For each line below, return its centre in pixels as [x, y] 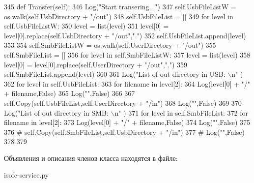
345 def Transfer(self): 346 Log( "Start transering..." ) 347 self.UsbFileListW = [120, 6]
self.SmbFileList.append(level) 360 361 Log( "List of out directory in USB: [115, 74]
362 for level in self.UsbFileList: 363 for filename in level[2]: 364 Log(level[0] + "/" [127, 83]
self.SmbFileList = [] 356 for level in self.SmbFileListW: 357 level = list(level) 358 [127, 54]
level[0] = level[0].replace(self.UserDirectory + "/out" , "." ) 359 [96, 64]
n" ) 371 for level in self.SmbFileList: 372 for [182, 112]
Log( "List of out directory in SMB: [56, 112]
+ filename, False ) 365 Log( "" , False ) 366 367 [70, 93]
